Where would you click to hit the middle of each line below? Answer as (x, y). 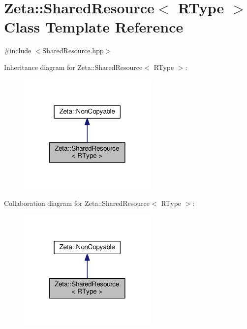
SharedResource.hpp (73, 50)
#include (18, 50)
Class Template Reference (94, 27)
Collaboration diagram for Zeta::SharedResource (77, 203)
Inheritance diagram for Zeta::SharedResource (73, 67)
